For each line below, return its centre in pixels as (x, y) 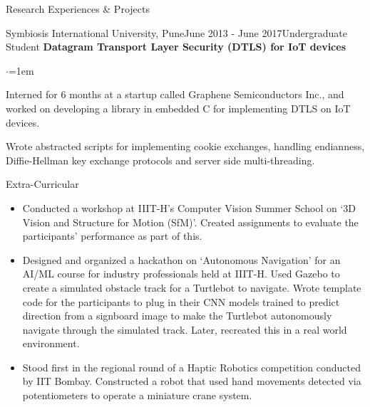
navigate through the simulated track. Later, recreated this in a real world (185, 329)
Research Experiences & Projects (78, 9)
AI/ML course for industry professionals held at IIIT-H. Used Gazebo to (181, 274)
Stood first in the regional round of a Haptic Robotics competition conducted (191, 367)
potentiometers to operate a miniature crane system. (137, 395)
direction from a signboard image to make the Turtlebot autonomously (177, 316)
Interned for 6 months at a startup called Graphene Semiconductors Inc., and (175, 94)
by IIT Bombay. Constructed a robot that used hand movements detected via (192, 381)
